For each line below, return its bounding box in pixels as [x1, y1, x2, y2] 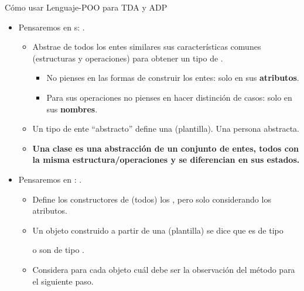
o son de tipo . [32, 244, 84, 256]
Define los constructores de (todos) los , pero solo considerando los [32, 193, 271, 205]
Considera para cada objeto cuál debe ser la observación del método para [32, 263, 295, 275]
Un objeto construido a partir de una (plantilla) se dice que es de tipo [32, 224, 283, 236]
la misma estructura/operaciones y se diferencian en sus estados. [32, 153, 300, 166]
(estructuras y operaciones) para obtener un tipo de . [32, 52, 223, 64]
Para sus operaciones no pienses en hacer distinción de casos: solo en [46, 91, 292, 103]
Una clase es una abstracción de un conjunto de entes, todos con [32, 142, 299, 154]
